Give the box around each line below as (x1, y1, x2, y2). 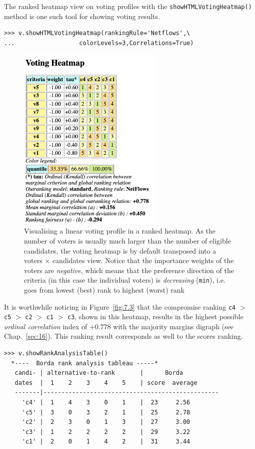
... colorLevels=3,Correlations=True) (4, 39, 194, 47)
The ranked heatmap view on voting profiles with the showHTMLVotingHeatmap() (4, 1, 252, 11)
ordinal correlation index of (4, 321, 87, 331)
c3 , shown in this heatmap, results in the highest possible (67, 311, 243, 322)
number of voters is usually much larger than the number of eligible (24, 235, 231, 246)
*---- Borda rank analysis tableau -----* (11, 359, 158, 367)
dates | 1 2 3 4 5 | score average (14, 379, 197, 386)
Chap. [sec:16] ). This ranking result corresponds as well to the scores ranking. (4, 331, 243, 341)
